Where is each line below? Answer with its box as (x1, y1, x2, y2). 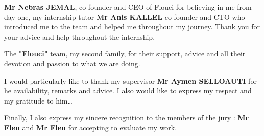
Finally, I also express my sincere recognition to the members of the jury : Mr (4, 112, 249, 123)
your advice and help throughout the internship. (4, 31, 155, 42)
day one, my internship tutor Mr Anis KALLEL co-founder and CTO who (4, 11, 245, 22)
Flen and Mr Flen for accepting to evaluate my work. (4, 122, 177, 132)
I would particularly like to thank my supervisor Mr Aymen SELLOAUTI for (4, 75, 257, 86)
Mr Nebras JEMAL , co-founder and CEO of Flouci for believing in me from (4, 2, 252, 12)
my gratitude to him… (4, 95, 73, 106)
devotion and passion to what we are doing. (4, 58, 140, 69)
